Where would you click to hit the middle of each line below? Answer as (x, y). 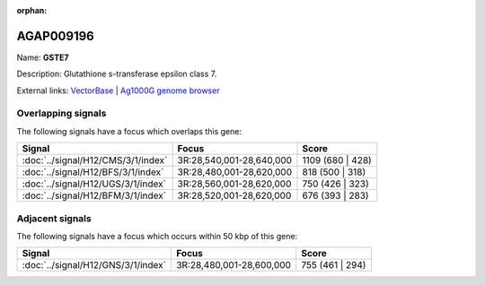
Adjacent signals (54, 218)
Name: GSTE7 (43, 57)
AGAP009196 (55, 36)
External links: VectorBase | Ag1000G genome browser (118, 91)
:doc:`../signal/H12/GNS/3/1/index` (94, 265)
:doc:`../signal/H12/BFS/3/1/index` (93, 172)
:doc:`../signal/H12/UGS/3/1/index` (94, 184)
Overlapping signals (62, 114)
